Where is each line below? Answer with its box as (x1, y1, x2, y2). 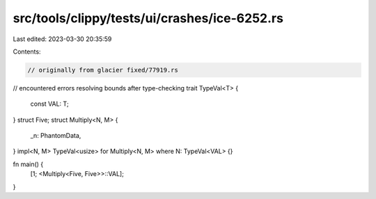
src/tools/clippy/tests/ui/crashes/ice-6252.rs (13, 10, 283, 26)
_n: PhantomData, (30, 132, 81, 140)
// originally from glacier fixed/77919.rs (27, 66, 179, 74)
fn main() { (13, 160, 44, 168)
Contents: (13, 47, 41, 56)
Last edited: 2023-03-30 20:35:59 (13, 35, 112, 43)
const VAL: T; (30, 99, 69, 108)
